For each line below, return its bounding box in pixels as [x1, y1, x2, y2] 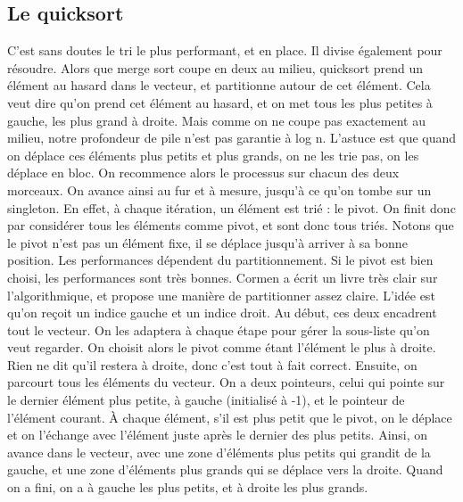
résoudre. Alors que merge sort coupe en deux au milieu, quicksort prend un [7, 58, 424, 77]
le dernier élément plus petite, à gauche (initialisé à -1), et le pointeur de [7, 391, 405, 409]
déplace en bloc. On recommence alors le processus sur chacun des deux [7, 163, 400, 182]
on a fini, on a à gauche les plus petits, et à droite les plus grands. [7, 478, 368, 497]
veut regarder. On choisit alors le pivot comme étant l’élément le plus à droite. [7, 338, 436, 357]
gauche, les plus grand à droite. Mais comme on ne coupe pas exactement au [7, 111, 426, 129]
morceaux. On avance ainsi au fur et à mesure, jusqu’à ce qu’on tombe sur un [7, 180, 432, 199]
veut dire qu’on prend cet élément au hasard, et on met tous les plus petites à [7, 93, 433, 111]
